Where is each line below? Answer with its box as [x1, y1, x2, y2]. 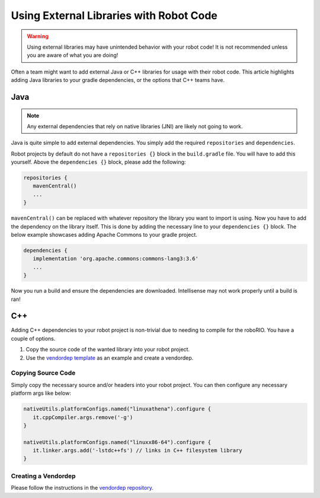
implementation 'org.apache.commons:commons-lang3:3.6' [33, 255, 199, 262]
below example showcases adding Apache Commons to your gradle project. [11, 231, 198, 238]
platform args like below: [11, 389, 71, 397]
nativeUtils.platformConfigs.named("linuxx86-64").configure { [23, 439, 212, 445]
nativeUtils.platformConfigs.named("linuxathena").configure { [23, 405, 212, 413]
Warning [27, 33, 49, 40]
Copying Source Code [11, 369, 76, 377]
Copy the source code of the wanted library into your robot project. [25, 346, 190, 353]
